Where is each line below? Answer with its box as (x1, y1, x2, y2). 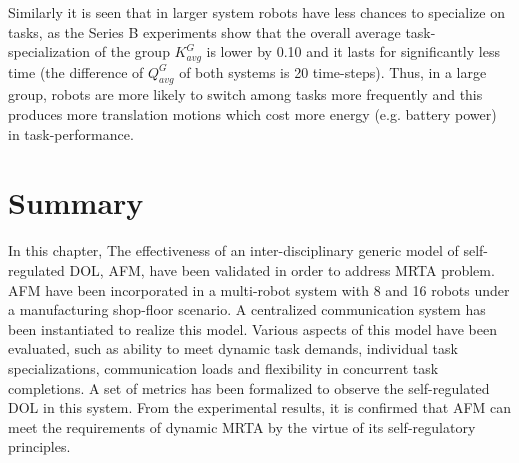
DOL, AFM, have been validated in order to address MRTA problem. (69, 259, 495, 280)
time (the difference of (8, 61, 144, 82)
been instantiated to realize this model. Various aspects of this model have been (8, 318, 497, 339)
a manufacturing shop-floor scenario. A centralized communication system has (8, 299, 486, 320)
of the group (94, 41, 170, 62)
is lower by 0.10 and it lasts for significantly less (206, 41, 500, 62)
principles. (8, 436, 71, 457)
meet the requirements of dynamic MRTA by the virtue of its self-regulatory (8, 416, 476, 437)
